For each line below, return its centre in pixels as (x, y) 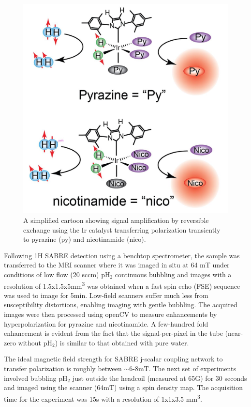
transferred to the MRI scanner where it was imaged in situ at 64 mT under (117, 265)
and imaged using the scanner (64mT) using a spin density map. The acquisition (124, 387)
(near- (234, 333)
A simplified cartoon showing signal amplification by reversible (116, 220)
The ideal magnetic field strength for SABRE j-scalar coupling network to (113, 359)
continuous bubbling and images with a (173, 274)
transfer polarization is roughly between (63, 368)
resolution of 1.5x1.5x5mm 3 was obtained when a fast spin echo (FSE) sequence (122, 285)
